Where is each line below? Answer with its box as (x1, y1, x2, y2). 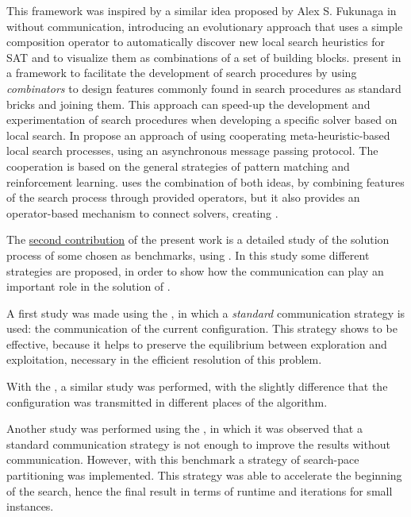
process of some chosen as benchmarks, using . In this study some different (6, 246, 370, 263)
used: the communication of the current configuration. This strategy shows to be (6, 320, 398, 337)
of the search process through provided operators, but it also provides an (6, 189, 360, 206)
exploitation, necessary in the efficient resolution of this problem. (6, 351, 322, 368)
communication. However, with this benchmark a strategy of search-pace (6, 451, 359, 468)
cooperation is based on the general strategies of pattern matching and (6, 157, 350, 174)
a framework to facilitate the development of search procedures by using (6, 64, 357, 81)
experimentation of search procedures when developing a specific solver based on (6, 111, 398, 128)
